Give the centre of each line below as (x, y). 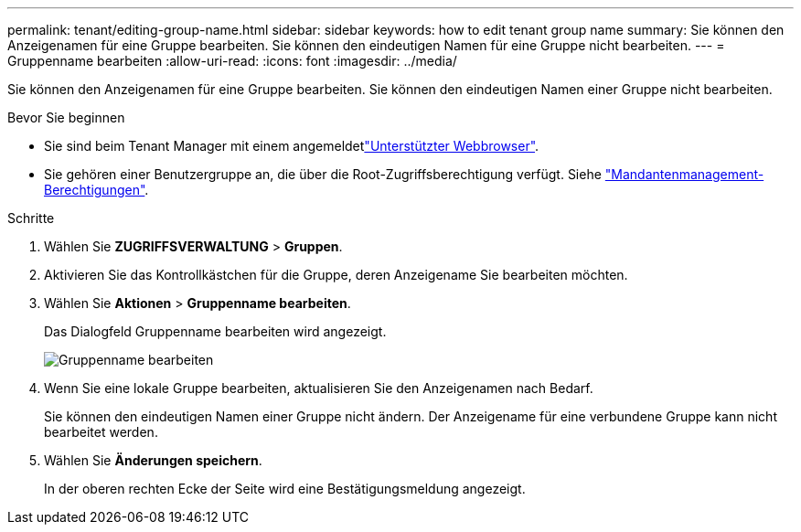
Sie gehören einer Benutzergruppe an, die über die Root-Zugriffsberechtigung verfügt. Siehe (323, 174)
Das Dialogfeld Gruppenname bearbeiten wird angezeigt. (215, 331)
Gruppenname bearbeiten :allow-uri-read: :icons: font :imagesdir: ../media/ (232, 61)
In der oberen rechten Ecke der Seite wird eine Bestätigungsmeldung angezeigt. (285, 489)
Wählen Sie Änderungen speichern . (153, 460)
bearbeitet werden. (101, 432)
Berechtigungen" (95, 190)
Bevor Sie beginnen (66, 117)
